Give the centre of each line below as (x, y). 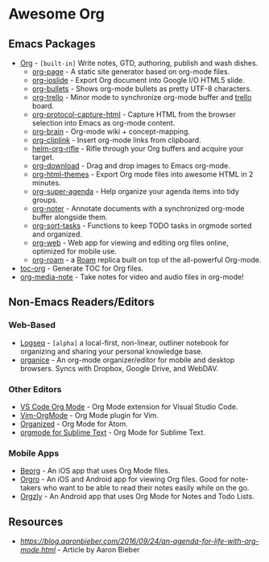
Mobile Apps (34, 453)
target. (43, 157)
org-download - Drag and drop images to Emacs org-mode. (131, 165)
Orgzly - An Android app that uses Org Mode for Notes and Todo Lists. (137, 497)
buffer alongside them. (70, 217)
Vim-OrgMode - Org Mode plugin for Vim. (89, 415)
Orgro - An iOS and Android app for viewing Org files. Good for (124, 479)
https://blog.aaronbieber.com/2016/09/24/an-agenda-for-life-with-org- (139, 541)
